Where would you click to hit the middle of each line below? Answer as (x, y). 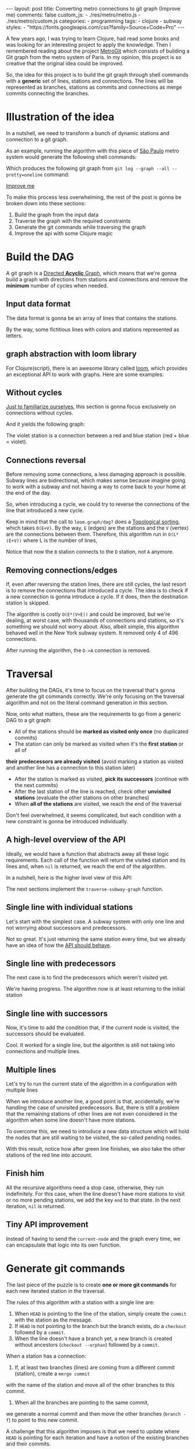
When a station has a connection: (46, 1356)
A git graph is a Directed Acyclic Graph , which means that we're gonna (91, 273)
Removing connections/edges (62, 570)
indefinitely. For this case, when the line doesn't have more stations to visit (95, 1193)
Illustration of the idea (60, 117)
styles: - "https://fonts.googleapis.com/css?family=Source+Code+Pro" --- (95, 27)
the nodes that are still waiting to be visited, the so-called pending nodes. (94, 1137)
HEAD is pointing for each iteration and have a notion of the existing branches (97, 1437)
